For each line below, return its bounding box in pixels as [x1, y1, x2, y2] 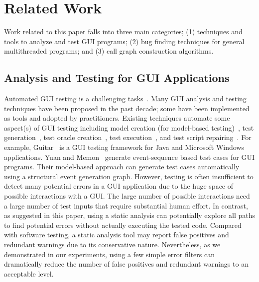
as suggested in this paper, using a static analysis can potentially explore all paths [4, 210, 255, 220]
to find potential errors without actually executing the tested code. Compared [4, 219, 242, 230]
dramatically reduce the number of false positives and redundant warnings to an [4, 259, 249, 269]
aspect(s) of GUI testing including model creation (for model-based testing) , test [4, 122, 254, 133]
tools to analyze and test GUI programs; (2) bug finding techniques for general [4, 36, 245, 46]
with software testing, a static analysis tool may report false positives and [4, 229, 229, 240]
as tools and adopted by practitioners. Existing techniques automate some [4, 113, 230, 123]
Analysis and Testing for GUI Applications [4, 70, 230, 85]
